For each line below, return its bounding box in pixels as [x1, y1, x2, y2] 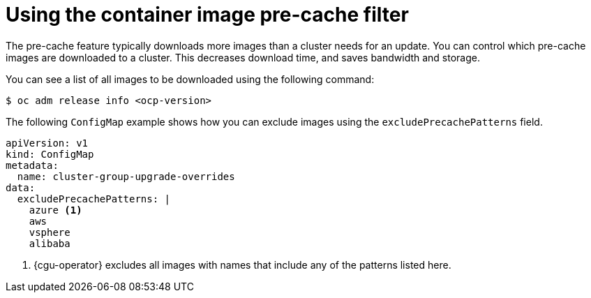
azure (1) [29, 204, 82, 216]
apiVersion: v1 [6, 137, 89, 149]
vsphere [29, 226, 70, 238]
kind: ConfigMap [6, 148, 94, 160]
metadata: [6, 159, 59, 171]
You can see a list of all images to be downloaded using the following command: [6, 73, 375, 85]
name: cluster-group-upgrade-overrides [17, 170, 235, 182]
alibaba [29, 237, 70, 249]
